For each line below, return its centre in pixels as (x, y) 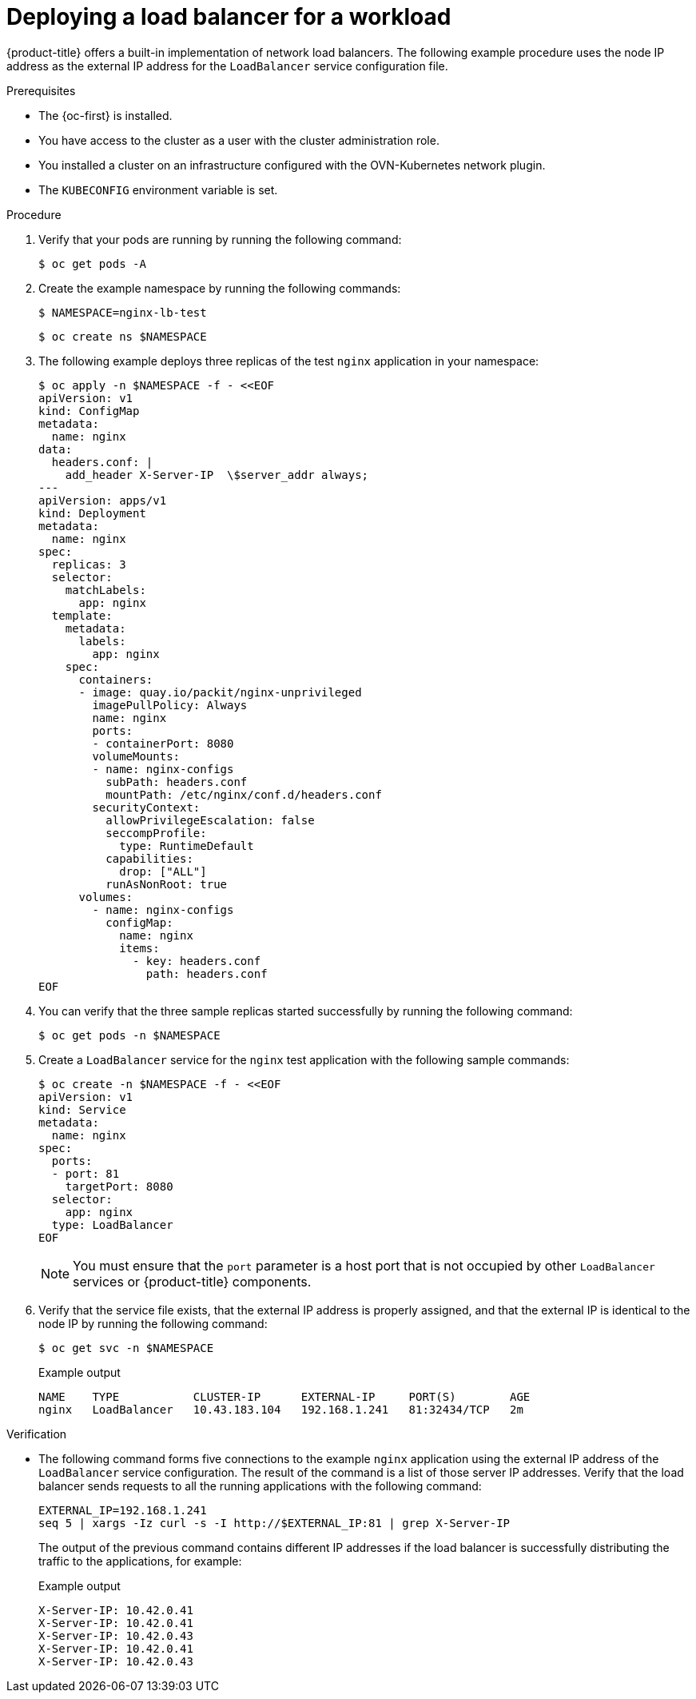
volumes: (106, 897)
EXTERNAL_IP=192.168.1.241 (123, 1510)
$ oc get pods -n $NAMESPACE (129, 1035)
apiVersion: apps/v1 (103, 500)
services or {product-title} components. (192, 1281)
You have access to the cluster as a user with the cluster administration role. (239, 140)
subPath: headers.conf (177, 782)
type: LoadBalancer (112, 1224)
